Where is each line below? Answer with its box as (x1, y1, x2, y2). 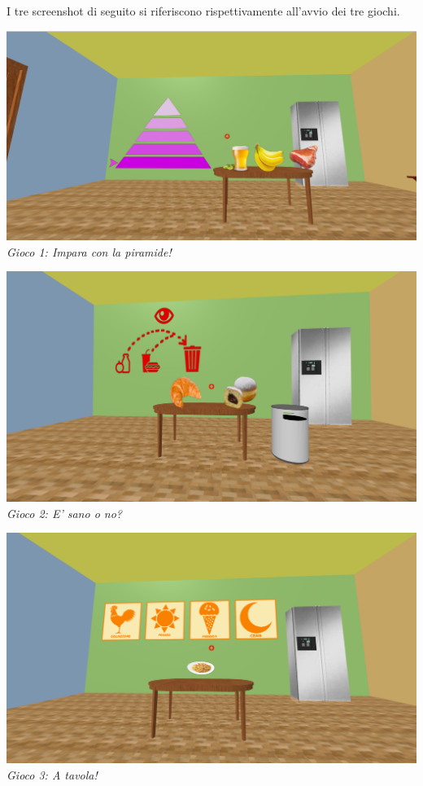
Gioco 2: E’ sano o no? (7, 504, 122, 521)
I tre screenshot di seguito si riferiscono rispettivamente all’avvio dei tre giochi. (7, 2, 400, 19)
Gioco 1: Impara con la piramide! (7, 243, 172, 260)
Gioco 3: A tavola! (7, 766, 98, 783)
